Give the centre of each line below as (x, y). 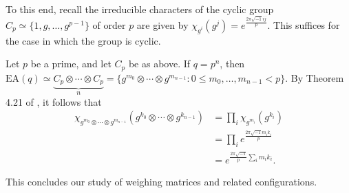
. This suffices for (304, 24)
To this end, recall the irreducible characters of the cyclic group (140, 9)
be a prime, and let (71, 64)
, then (232, 64)
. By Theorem (315, 77)
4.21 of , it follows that (54, 101)
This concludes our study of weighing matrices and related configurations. (161, 182)
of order (109, 24)
